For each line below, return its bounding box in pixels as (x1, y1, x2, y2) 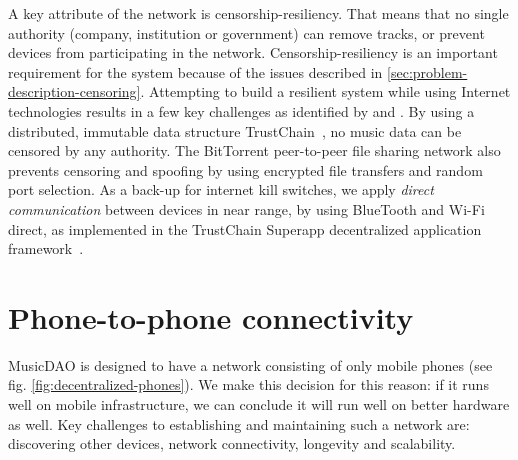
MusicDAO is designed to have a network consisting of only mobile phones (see (8, 354, 493, 375)
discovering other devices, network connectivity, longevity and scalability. (8, 433, 456, 454)
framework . (8, 238, 84, 259)
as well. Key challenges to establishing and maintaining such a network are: (8, 413, 470, 434)
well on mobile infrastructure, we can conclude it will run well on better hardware (8, 394, 510, 415)
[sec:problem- (387, 61, 468, 82)
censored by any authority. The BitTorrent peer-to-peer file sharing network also (8, 140, 501, 161)
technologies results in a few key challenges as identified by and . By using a (8, 100, 475, 121)
